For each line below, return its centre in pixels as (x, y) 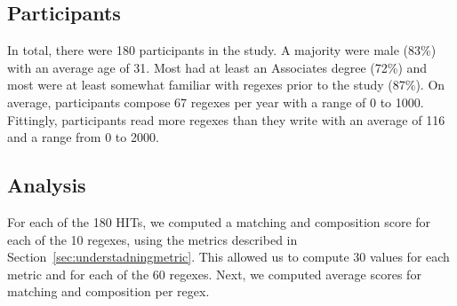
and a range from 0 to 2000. (83, 137)
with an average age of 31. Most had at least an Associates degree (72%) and (217, 67)
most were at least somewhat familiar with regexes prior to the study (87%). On (226, 85)
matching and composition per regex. (108, 291)
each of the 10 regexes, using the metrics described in (152, 239)
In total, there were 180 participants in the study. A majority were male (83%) (222, 50)
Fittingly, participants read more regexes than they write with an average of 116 (226, 119)
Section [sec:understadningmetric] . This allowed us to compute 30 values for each (228, 257)
